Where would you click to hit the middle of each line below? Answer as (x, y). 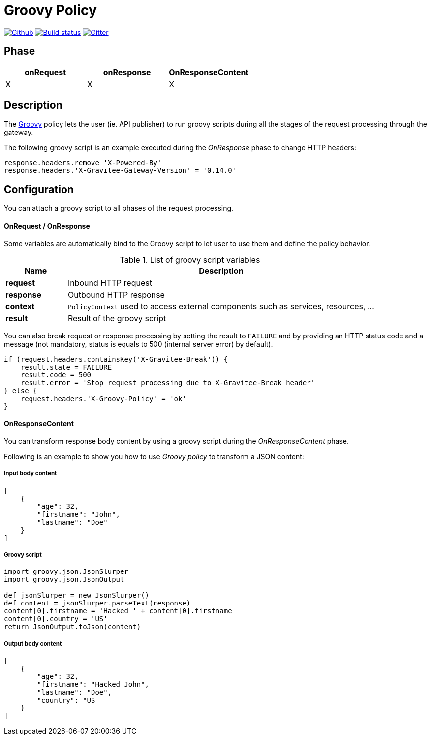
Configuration (39, 189)
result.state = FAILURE (66, 367)
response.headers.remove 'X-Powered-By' (83, 163)
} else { (21, 390)
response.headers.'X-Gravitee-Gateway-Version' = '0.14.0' (120, 171)
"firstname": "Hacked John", (93, 685)
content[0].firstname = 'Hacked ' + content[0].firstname (118, 611)
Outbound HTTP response (116, 294)
